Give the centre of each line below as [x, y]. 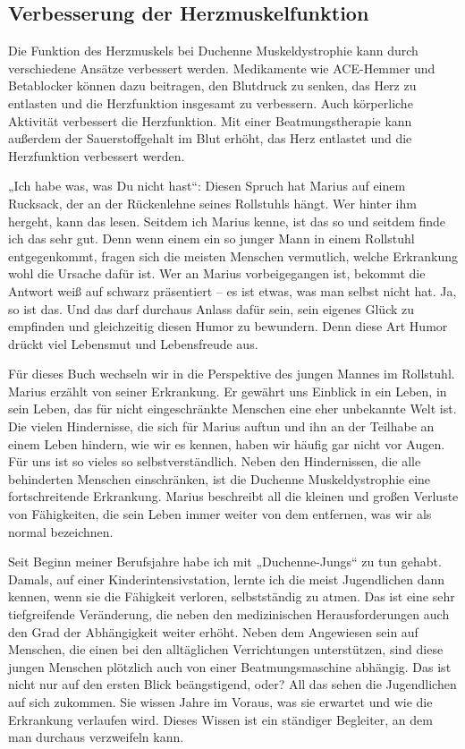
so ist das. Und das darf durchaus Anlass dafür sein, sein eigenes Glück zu [211, 308]
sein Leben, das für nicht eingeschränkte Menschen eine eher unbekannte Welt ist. [232, 409]
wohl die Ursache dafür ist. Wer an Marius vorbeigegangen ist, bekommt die [217, 273]
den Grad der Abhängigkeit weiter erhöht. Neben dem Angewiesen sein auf [213, 631]
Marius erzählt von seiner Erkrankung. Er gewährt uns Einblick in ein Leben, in [228, 391]
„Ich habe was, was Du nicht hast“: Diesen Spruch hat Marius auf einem [207, 186]
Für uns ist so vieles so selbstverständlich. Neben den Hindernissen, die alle [215, 461]
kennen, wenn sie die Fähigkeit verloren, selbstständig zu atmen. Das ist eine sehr [232, 596]
